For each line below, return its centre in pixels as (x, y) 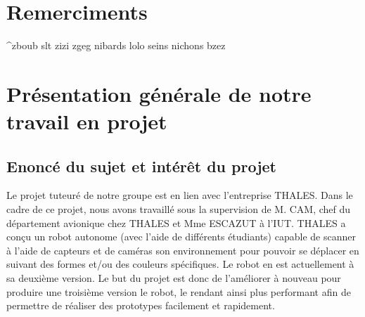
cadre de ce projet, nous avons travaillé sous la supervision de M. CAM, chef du (179, 209)
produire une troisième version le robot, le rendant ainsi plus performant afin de (179, 291)
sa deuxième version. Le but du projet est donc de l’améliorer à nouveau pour (174, 278)
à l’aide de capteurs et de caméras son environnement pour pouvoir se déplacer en (183, 250)
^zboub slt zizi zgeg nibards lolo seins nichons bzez (116, 45)
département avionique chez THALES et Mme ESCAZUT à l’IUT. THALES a (176, 222)
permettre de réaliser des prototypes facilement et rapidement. (141, 305)
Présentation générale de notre (159, 93)
